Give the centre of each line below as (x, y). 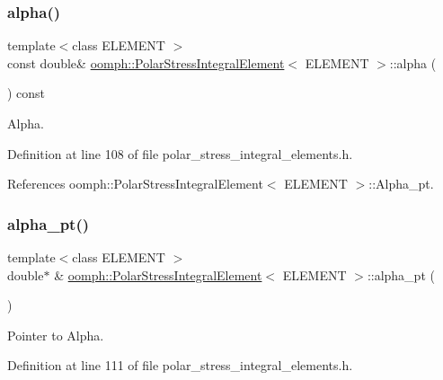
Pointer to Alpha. (56, 335)
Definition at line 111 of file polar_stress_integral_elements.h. (180, 365)
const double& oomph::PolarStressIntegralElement (146, 62)
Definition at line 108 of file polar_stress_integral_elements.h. (180, 153)
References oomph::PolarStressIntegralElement (135, 184)
